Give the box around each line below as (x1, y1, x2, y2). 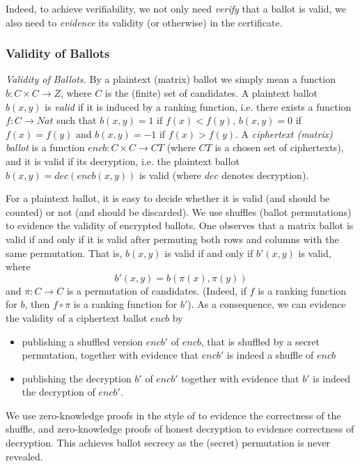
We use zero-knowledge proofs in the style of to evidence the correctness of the (6, 407, 341, 422)
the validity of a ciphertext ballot (6, 310, 148, 325)
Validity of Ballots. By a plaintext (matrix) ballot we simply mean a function (6, 72, 336, 86)
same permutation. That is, (6, 245, 123, 260)
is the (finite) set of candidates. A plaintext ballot (104, 86, 318, 100)
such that (56, 113, 97, 127)
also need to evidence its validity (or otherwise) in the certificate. (6, 15, 283, 29)
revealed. (6, 449, 43, 463)
